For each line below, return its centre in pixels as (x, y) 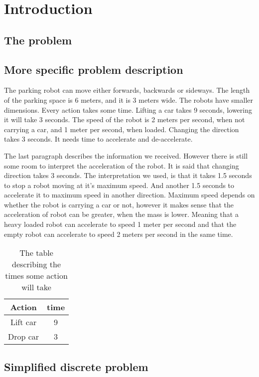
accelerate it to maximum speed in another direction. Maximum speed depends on (129, 195)
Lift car (23, 322)
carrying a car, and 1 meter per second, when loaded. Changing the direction (122, 129)
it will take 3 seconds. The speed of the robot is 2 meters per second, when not (125, 119)
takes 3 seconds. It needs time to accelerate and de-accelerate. (98, 139)
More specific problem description (94, 69)
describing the (37, 264)
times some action (36, 276)
